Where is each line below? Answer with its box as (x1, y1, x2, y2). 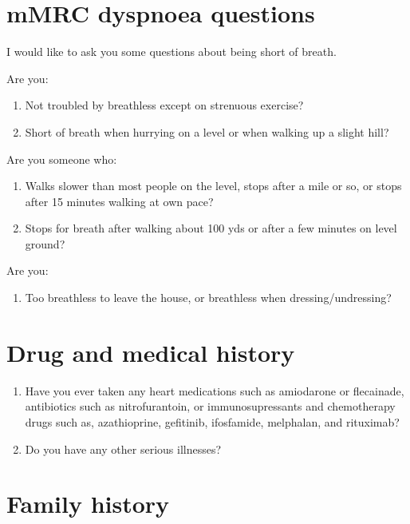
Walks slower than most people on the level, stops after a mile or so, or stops (25, 177, 402, 194)
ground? (25, 235, 65, 252)
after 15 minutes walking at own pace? (25, 193, 214, 209)
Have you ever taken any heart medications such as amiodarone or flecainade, (25, 382, 404, 399)
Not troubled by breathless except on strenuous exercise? (25, 97, 304, 113)
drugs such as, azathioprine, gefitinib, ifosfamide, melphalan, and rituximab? (25, 413, 400, 430)
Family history (6, 487, 170, 520)
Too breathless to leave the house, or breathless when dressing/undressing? (25, 289, 392, 306)
